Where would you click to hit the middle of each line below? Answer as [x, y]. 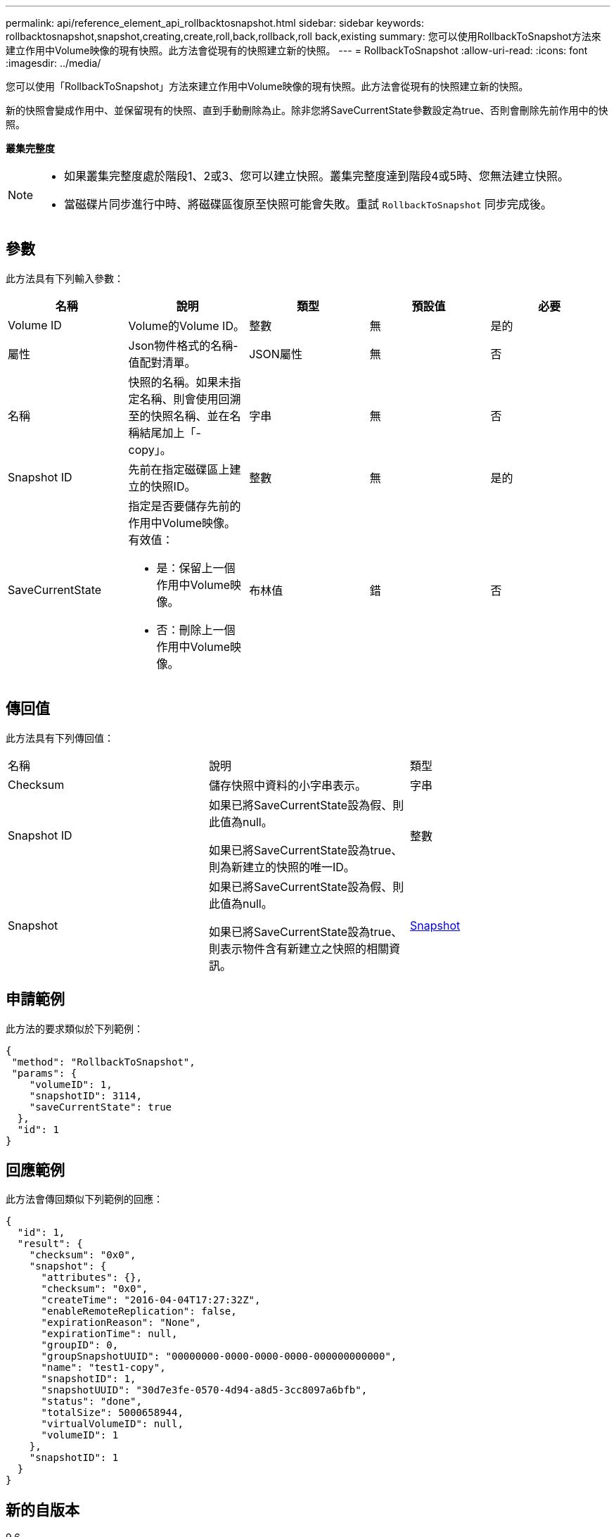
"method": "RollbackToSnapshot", [103, 1062]
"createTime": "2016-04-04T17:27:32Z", [151, 1300]
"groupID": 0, [80, 1345]
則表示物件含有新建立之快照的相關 [299, 948]
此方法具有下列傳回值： [60, 738]
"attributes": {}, [91, 1278]
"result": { [50, 1244]
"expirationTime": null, [109, 1334]
